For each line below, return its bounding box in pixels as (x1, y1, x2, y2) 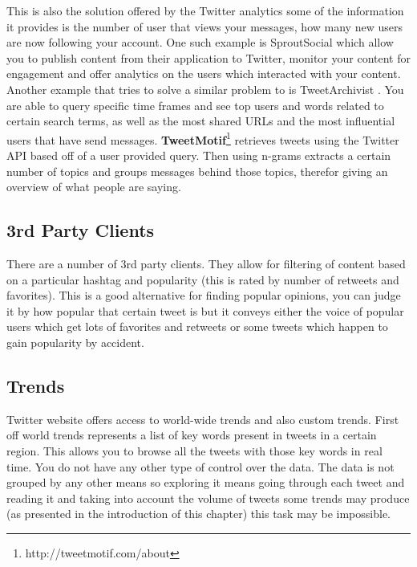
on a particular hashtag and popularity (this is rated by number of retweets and (6, 271, 399, 288)
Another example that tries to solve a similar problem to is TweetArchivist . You (6, 80, 404, 97)
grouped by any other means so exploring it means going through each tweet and (6, 474, 405, 491)
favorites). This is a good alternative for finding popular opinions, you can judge (6, 287, 401, 304)
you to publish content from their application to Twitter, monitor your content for (6, 49, 411, 66)
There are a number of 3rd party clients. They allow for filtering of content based (6, 255, 406, 271)
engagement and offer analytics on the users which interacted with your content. (6, 65, 401, 82)
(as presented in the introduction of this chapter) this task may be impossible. (6, 505, 391, 522)
